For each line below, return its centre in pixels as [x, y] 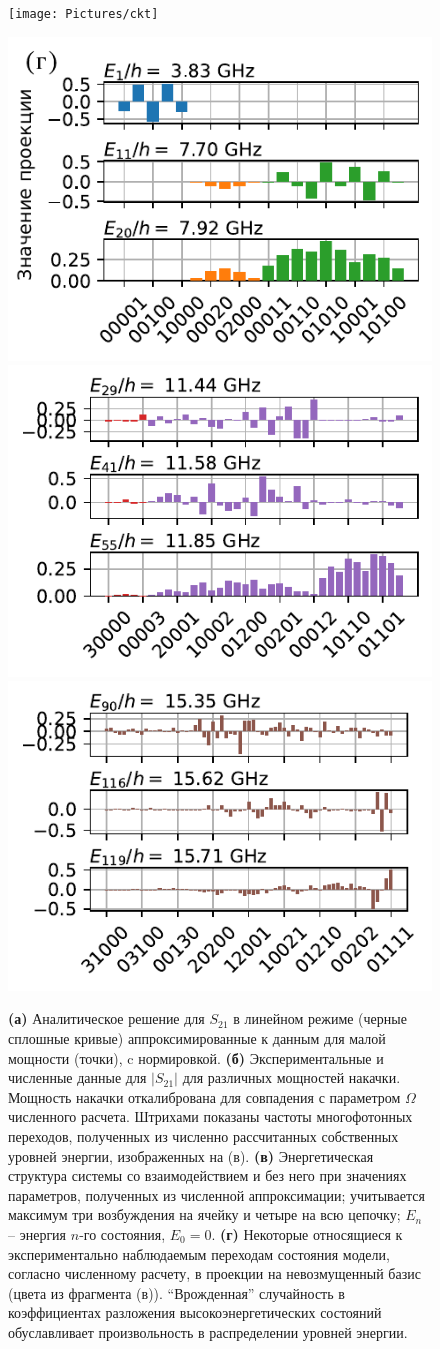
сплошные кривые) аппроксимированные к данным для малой [197, 1038]
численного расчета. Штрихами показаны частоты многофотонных [210, 1116]
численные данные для [77, 1077]
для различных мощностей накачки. [291, 1077]
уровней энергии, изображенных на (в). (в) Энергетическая [191, 1155]
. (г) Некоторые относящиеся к [307, 1233]
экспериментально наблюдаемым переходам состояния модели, [199, 1253]
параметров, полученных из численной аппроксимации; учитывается [216, 1194]
